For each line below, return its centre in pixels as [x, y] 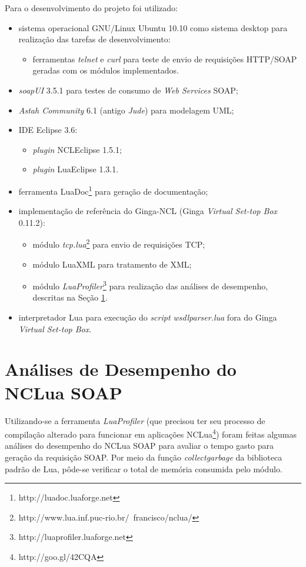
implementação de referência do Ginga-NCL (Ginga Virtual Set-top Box [148, 211]
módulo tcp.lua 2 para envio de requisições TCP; [119, 244]
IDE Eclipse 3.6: [48, 130]
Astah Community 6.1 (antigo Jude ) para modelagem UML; [126, 110]
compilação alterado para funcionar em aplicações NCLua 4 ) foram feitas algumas [151, 433]
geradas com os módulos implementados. [106, 70]
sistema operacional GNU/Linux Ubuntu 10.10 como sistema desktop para [153, 27]
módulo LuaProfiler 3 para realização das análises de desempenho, [150, 285]
